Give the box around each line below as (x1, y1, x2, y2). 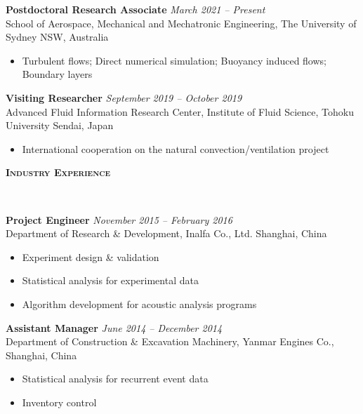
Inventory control (22, 394, 97, 409)
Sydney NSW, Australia (6, 29, 109, 44)
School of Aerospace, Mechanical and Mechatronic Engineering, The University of (6, 15, 357, 30)
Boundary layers (22, 67, 93, 81)
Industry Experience (6, 165, 110, 180)
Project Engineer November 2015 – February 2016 (6, 212, 232, 227)
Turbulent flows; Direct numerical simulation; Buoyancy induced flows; (22, 53, 326, 67)
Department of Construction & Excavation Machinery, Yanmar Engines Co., (6, 334, 334, 349)
